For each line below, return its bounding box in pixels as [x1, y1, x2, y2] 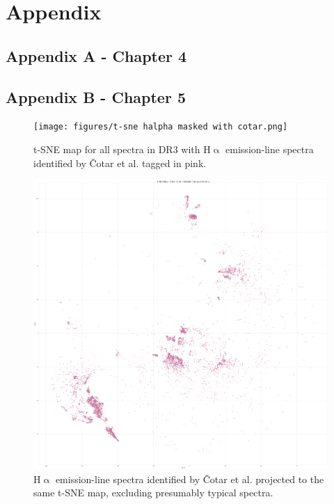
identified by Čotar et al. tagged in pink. [33, 155, 207, 170]
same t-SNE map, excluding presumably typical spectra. [33, 485, 273, 500]
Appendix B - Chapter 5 [6, 86, 186, 107]
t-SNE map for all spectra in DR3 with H [33, 142, 211, 157]
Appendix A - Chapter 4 [6, 45, 187, 66]
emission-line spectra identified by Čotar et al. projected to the [55, 471, 324, 486]
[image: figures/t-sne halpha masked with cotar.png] [33, 122, 288, 132]
